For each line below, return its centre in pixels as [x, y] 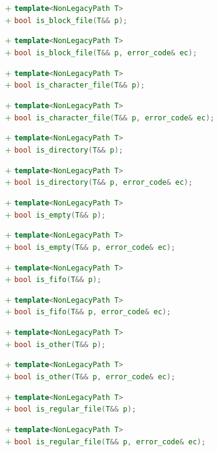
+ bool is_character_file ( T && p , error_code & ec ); [110, 116]
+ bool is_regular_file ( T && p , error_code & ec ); [105, 440]
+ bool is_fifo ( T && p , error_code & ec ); [88, 311]
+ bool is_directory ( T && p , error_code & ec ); [99, 181]
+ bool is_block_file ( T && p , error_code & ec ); [101, 51]
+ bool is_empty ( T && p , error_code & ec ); [90, 246]
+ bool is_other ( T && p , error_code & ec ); [90, 376]
